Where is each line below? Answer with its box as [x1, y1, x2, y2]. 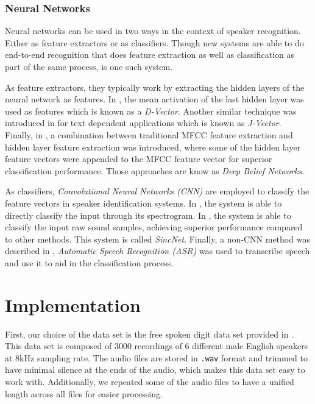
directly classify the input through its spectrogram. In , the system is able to [5, 208, 291, 221]
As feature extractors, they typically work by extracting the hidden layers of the [5, 80, 305, 93]
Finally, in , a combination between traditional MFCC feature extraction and [5, 128, 293, 141]
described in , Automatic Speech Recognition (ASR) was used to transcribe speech [5, 244, 310, 257]
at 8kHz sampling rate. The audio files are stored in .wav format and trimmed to [5, 351, 308, 364]
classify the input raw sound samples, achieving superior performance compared [5, 221, 303, 233]
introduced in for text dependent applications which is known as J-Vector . [5, 116, 281, 129]
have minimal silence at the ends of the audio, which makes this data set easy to [5, 363, 305, 376]
